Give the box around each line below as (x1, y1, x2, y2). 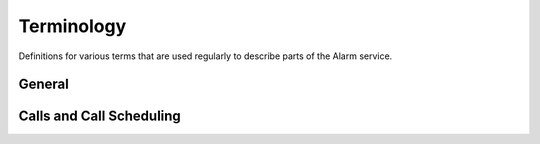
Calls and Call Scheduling (18, 108, 182, 125)
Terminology (18, 15, 127, 37)
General (18, 76, 70, 93)
